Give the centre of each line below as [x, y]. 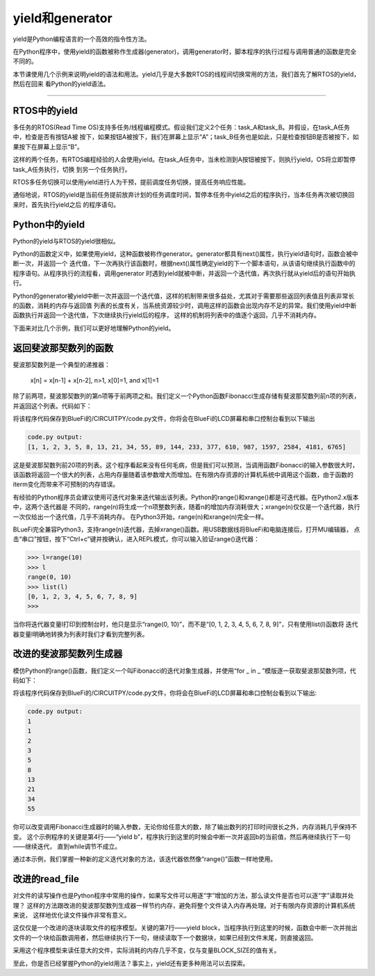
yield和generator [62, 18]
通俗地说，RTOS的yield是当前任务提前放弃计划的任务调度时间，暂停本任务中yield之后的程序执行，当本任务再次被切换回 [184, 195]
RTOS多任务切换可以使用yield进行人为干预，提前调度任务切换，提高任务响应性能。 [131, 182]
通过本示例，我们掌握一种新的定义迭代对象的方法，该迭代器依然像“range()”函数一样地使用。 [145, 859]
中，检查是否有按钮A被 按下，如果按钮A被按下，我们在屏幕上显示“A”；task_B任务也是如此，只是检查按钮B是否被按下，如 [186, 137]
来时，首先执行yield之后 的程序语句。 [66, 205]
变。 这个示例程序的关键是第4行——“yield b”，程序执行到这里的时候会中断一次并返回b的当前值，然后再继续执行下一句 [182, 837]
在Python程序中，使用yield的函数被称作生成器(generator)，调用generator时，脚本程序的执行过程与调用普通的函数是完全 [185, 51]
